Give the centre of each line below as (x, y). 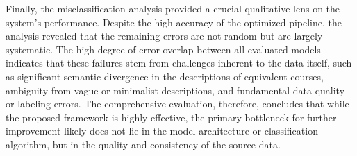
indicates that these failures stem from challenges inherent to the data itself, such (179, 63)
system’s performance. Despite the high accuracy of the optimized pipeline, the (174, 22)
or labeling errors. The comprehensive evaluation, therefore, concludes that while (177, 104)
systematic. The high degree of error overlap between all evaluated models (163, 49)
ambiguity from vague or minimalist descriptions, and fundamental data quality (175, 90)
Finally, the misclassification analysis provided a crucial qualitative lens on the (173, 8)
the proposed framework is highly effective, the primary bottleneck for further (171, 117)
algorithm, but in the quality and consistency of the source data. (143, 144)
